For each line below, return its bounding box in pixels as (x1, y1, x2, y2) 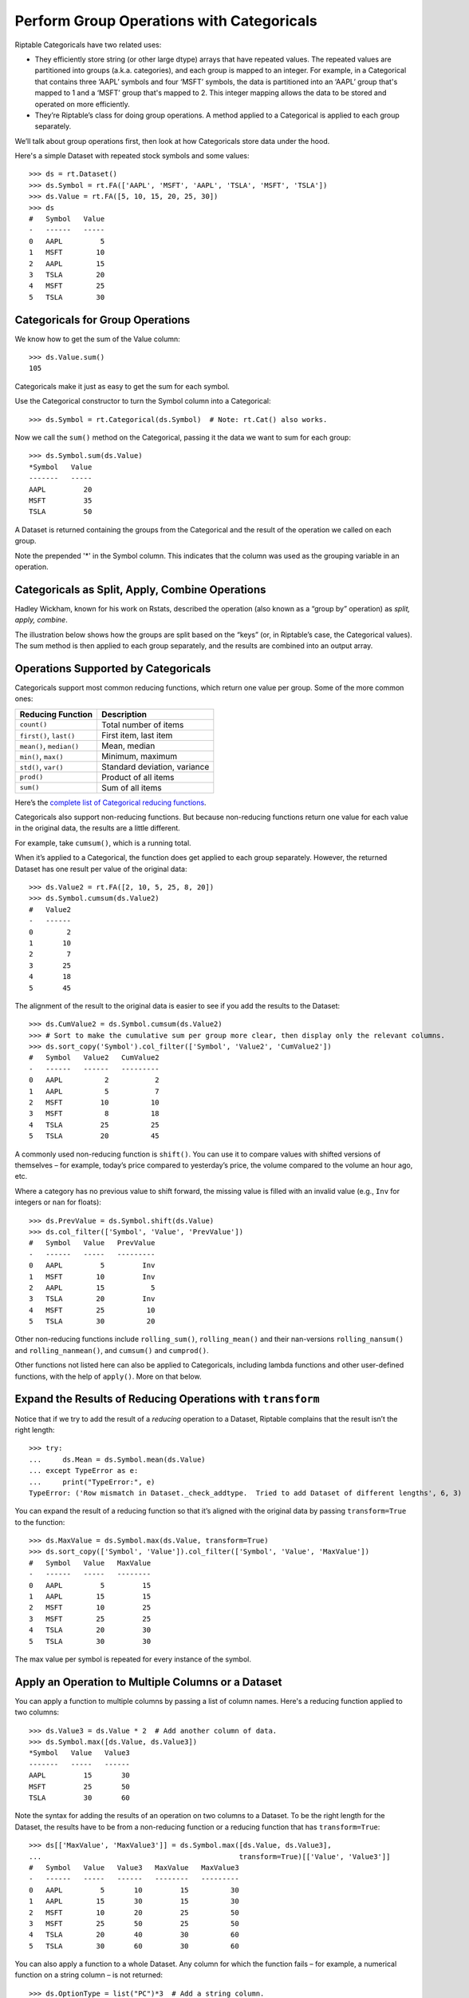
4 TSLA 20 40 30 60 (29, 1930, 239, 1940)
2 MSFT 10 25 (29, 1603, 152, 1612)
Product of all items (100, 771, 175, 782)
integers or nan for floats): (14, 1197, 101, 1207)
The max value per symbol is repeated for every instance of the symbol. (14, 1654, 251, 1664)
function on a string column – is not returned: (14, 1970, 164, 1980)
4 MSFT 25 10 (29, 1305, 156, 1315)
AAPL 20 (29, 484, 93, 494)
